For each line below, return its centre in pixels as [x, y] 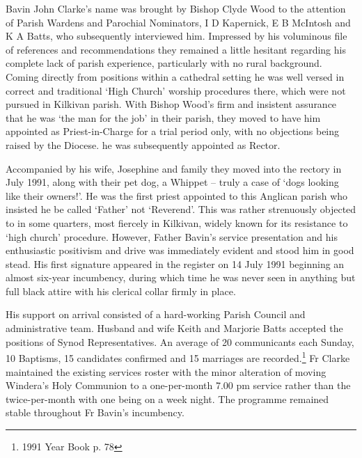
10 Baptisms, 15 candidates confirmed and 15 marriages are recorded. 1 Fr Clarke [178, 357]
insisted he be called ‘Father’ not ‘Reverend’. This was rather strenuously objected [181, 209]
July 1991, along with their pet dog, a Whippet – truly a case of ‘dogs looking [172, 182]
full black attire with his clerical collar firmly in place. [121, 291]
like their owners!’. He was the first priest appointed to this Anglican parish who [177, 195]
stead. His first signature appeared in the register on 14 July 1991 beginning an [175, 263]
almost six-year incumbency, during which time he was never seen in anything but [181, 277]
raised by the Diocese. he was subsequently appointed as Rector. [143, 144]
